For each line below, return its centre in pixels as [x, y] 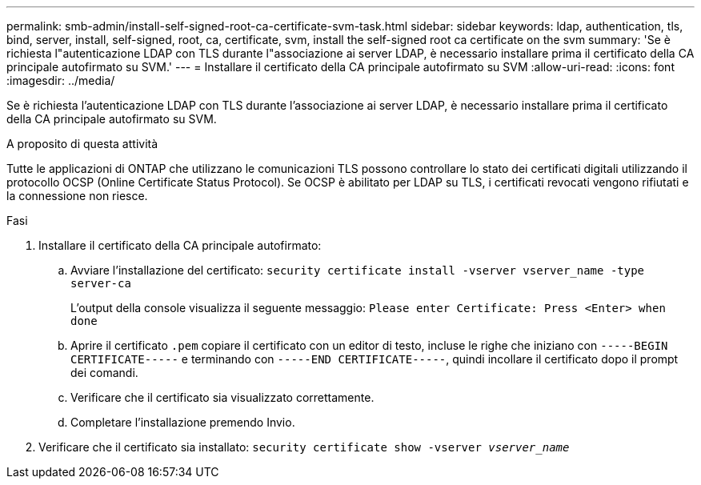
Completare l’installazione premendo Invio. [183, 422]
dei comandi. [104, 373]
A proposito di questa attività [82, 144]
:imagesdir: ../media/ [61, 80]
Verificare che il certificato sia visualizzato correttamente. [222, 397]
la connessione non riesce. [77, 196]
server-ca [101, 283]
